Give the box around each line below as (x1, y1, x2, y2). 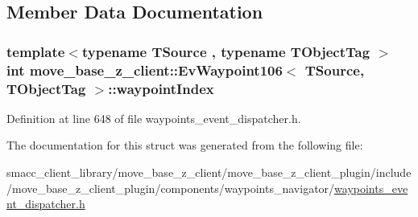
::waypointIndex (108, 78, 214, 98)
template (6, 41, 65, 61)
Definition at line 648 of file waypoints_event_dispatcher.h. (6, 109, 301, 126)
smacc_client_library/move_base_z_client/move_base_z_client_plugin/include (6, 164, 412, 181)
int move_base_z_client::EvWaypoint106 (6, 59, 283, 80)
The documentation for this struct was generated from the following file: (6, 137, 363, 154)
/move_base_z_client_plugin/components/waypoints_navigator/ (6, 179, 335, 196)
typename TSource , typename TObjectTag (81, 41, 370, 61)
